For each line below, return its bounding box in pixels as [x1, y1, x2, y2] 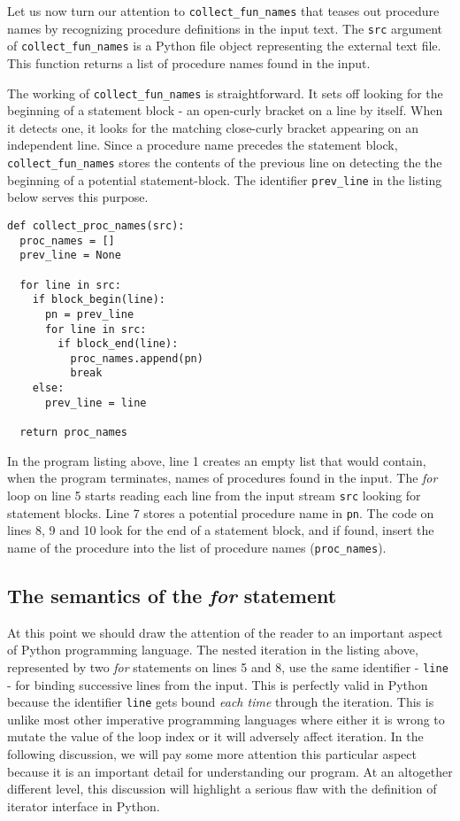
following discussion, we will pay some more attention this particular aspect [7, 744, 417, 763]
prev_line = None [19, 249, 121, 262]
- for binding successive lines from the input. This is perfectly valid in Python [7, 675, 428, 693]
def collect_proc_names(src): [7, 219, 185, 232]
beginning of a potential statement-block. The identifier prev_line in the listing [7, 170, 442, 189]
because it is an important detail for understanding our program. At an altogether [7, 762, 453, 780]
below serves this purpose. [7, 188, 149, 206]
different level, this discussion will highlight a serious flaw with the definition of [7, 779, 437, 798]
